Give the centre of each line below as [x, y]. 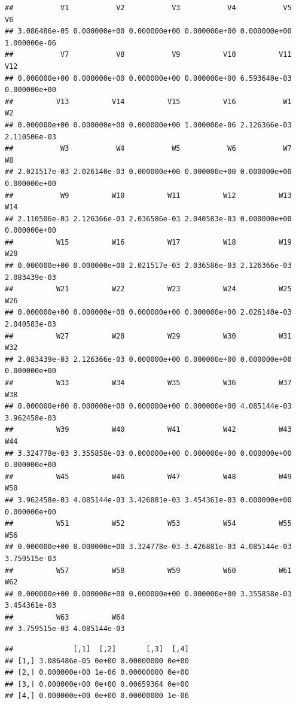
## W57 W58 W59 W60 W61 [148, 570]
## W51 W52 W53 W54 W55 [148, 524]
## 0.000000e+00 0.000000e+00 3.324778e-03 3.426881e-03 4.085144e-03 [148, 547]
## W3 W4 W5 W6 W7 [148, 149]
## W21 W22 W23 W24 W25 [148, 289]
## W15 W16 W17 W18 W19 [148, 242]
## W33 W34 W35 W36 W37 [148, 383]
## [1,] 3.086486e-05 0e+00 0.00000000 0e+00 [97, 661]
